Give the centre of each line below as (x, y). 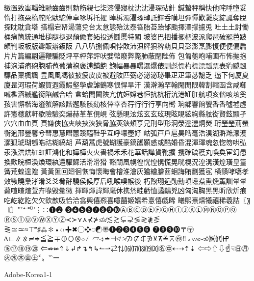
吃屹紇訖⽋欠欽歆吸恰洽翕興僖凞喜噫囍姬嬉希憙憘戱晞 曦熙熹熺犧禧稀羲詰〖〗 (127, 200)
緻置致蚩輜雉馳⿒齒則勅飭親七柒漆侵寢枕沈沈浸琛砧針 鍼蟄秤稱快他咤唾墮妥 (125, 7)
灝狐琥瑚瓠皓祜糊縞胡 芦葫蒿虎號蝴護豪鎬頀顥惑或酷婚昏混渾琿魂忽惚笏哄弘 (125, 142)
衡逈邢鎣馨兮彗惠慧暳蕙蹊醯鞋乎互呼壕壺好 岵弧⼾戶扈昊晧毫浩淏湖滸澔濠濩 (125, 132)
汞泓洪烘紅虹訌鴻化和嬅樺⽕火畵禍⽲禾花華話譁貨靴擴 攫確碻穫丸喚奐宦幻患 (125, 152)
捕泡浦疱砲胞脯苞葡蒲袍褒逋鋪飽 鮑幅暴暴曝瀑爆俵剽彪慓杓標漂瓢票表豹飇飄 (125, 65)
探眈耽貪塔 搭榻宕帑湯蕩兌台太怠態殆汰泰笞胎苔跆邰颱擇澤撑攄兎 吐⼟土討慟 (127, 27)
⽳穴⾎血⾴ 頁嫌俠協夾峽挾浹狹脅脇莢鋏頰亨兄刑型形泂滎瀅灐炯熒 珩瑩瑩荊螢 (127, 123)
